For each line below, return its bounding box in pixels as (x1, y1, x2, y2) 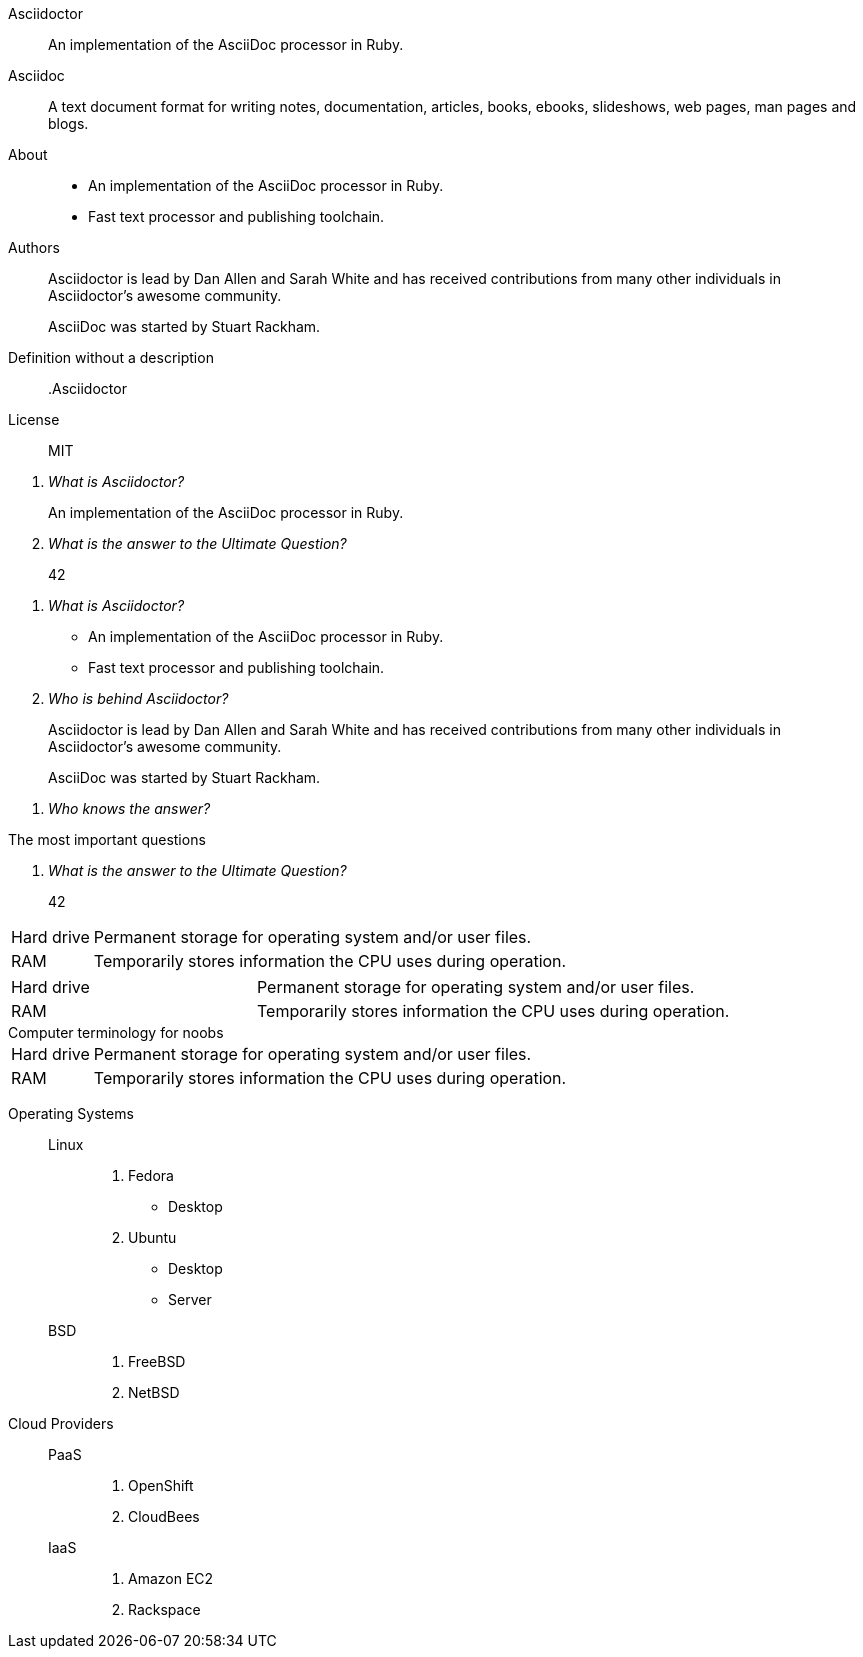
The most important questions (8, 831, 206, 848)
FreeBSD (128, 1353, 186, 1370)
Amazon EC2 (128, 1570, 214, 1587)
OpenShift (128, 1477, 194, 1494)
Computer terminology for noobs (8, 1024, 224, 1041)
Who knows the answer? (48, 800, 211, 817)
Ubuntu (128, 1229, 177, 1246)
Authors (8, 239, 60, 256)
